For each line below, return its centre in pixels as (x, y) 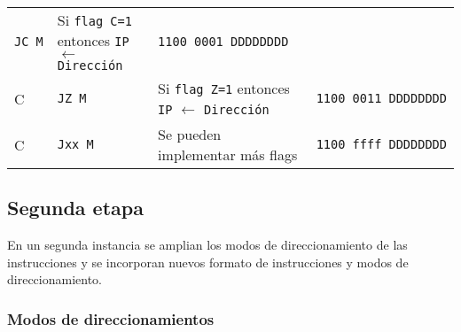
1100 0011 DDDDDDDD (381, 98)
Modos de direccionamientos (111, 318)
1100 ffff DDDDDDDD (381, 144)
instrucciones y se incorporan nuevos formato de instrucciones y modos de (208, 262)
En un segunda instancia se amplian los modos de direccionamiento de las (207, 245)
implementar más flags (228, 154)
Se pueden (190, 134)
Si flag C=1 (94, 20)
